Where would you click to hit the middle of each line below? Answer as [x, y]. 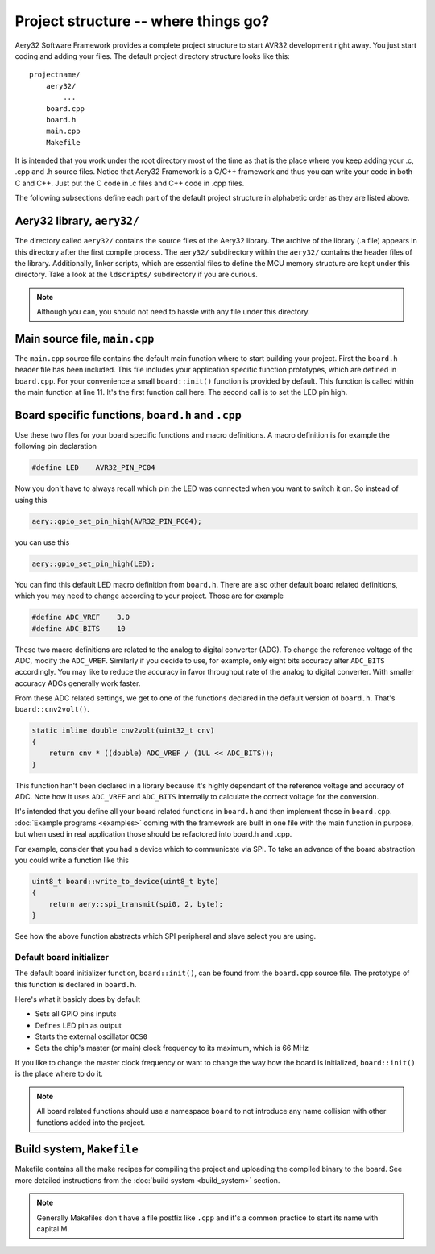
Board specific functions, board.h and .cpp [128, 415]
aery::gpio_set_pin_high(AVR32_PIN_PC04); [117, 521]
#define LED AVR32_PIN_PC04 [94, 468]
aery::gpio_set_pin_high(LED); [94, 563]
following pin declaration [56, 446]
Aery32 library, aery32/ [77, 221]
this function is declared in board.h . [76, 984]
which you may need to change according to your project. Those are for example [149, 596]
